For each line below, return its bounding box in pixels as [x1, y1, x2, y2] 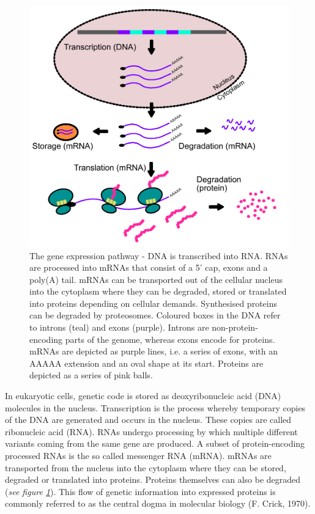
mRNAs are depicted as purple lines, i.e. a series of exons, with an [29, 345, 278, 358]
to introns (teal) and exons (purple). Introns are [29, 321, 209, 334]
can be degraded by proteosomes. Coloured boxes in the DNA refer [29, 309, 281, 321]
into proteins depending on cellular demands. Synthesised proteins [29, 296, 277, 309]
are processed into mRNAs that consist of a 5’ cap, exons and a [29, 261, 268, 274]
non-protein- [212, 321, 258, 334]
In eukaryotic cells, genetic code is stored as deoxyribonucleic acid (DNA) [5, 389, 281, 402]
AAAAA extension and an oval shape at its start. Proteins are [29, 356, 264, 369]
